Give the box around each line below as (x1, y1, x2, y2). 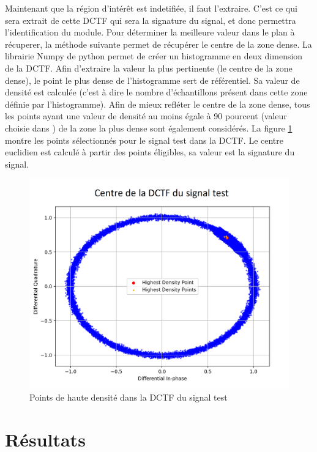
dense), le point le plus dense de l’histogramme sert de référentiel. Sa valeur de (5, 73, 300, 86)
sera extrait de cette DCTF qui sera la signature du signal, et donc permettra (5, 13, 296, 26)
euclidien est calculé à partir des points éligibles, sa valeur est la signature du (5, 146, 295, 158)
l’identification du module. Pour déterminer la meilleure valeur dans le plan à (5, 26, 295, 39)
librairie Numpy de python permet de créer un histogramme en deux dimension (5, 50, 303, 62)
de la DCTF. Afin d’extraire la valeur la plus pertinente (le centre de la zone (5, 61, 293, 74)
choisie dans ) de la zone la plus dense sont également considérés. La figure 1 (5, 121, 293, 134)
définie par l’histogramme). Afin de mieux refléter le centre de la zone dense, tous (5, 97, 310, 110)
